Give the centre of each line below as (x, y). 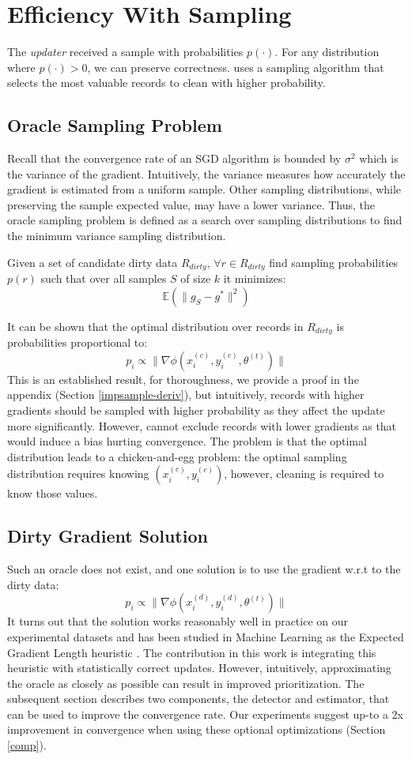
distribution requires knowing (78, 473)
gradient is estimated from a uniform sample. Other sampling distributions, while (204, 189)
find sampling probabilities (334, 262)
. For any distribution (327, 52)
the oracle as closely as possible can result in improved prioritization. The (186, 683)
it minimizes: (255, 278)
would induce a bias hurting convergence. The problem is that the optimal (187, 441)
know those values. (53, 493)
